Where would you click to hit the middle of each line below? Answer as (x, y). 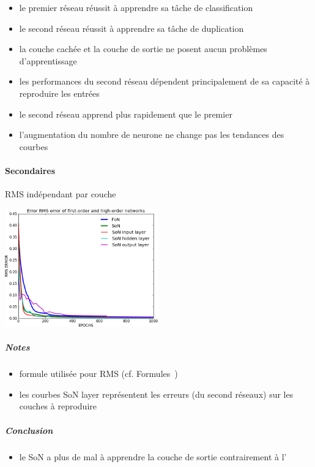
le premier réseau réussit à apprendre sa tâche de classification (136, 7)
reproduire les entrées (59, 93)
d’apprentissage (48, 60)
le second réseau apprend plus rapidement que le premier (126, 114)
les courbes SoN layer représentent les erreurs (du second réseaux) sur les (156, 394)
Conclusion (29, 430)
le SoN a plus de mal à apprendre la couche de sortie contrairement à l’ (153, 456)
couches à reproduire (58, 406)
